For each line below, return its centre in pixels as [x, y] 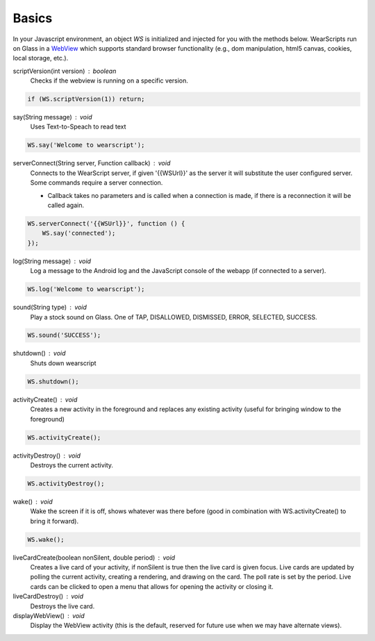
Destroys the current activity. [72, 465]
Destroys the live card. [62, 606]
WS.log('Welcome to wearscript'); [86, 289]
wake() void [33, 501]
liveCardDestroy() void [48, 597]
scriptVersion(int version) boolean [65, 71]
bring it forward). [55, 521]
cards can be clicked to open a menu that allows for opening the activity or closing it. [152, 586]
